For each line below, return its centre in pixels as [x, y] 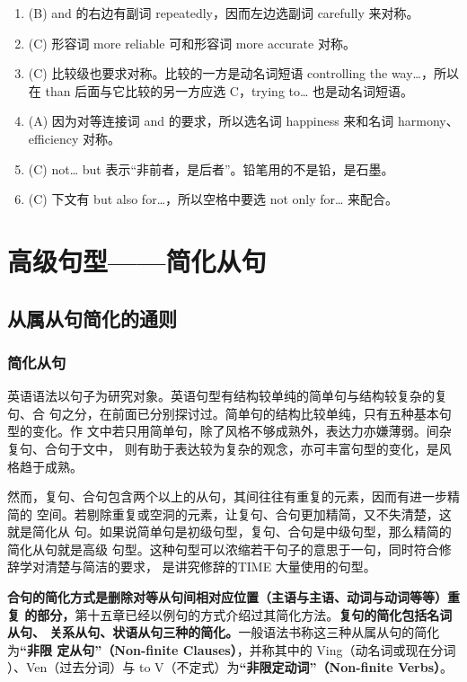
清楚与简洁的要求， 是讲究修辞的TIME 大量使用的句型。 [210, 567]
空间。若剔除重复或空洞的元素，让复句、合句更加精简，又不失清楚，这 [244, 514]
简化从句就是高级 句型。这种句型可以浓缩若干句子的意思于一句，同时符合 [223, 549]
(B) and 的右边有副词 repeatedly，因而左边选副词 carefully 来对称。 [224, 13]
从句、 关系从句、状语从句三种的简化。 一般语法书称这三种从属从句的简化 [224, 632]
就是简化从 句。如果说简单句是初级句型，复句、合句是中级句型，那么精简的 [229, 531]
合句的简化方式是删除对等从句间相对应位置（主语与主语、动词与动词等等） [227, 597]
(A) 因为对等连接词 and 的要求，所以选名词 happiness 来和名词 [211, 121]
